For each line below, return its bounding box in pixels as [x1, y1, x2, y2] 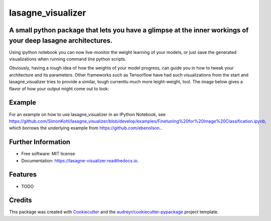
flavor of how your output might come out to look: [9, 86, 110, 92]
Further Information [9, 138, 70, 147]
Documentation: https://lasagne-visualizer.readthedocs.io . [21, 157, 139, 164]
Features [9, 171, 37, 179]
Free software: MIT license [21, 151, 75, 157]
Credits [9, 196, 32, 204]
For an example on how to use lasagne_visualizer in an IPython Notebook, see [9, 111, 166, 117]
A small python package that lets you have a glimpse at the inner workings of [9, 26, 249, 34]
